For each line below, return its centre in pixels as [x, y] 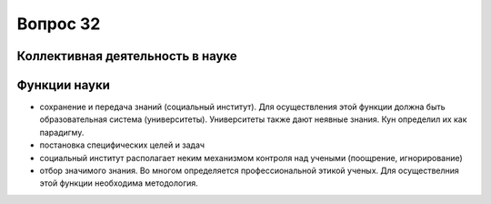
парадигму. [62, 132]
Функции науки [64, 85]
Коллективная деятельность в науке [127, 56]
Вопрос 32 [59, 24]
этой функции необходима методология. [119, 183]
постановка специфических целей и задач [122, 145]
